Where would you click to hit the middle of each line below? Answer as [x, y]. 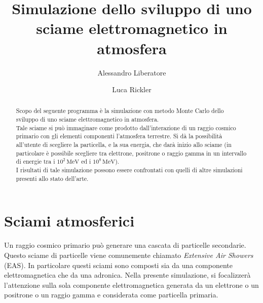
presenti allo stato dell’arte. [52, 178]
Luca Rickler [132, 89]
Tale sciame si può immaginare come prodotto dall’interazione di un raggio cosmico [126, 127]
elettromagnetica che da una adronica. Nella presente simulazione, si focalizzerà [127, 275]
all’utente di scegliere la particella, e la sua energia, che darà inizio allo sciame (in [124, 145]
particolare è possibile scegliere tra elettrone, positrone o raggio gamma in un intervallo [131, 153]
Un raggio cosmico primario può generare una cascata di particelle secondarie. [125, 245]
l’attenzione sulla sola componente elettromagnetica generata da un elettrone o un [131, 285]
